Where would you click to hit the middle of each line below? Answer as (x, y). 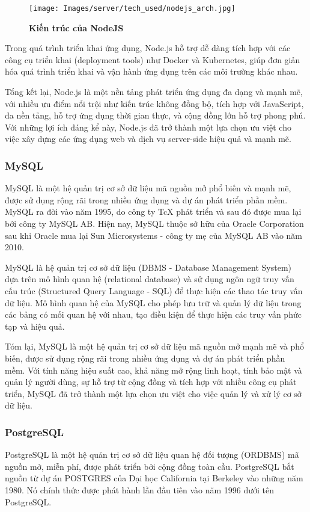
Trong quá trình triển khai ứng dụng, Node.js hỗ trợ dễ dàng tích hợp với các (148, 48)
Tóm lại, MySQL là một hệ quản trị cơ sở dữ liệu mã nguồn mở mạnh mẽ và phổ (155, 346)
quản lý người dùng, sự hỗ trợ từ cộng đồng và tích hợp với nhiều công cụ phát (151, 382)
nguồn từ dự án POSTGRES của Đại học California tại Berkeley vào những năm (154, 478)
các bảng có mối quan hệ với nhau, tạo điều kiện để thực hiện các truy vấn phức (153, 314)
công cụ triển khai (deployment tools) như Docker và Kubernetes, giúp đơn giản (153, 59)
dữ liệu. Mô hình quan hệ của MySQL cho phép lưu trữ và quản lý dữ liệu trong (153, 302)
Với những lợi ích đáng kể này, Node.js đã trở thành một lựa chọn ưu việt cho (148, 127)
